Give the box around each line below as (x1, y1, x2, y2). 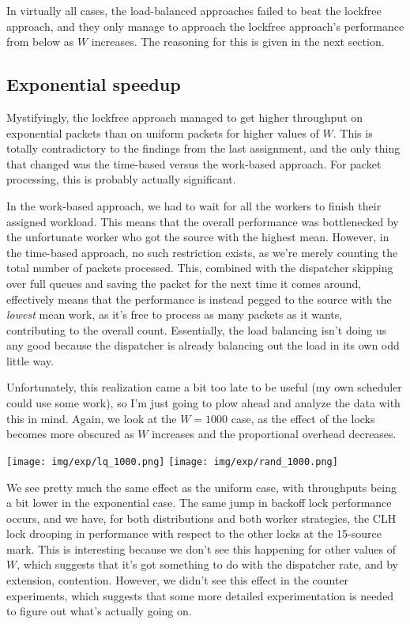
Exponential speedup (6, 72, 181, 96)
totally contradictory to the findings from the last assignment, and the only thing (6, 140, 401, 157)
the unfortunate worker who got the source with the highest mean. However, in (6, 229, 389, 245)
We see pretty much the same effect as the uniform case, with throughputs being (6, 478, 397, 495)
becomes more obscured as (6, 425, 134, 442)
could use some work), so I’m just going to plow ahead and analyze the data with (6, 395, 401, 411)
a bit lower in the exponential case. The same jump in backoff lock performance (6, 494, 392, 511)
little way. (6, 352, 54, 369)
